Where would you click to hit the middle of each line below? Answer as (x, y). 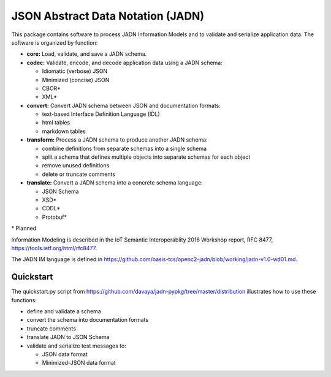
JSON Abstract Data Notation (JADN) (108, 16)
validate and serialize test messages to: (77, 346)
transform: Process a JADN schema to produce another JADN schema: (117, 140)
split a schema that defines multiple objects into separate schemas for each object (146, 157)
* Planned (24, 228)
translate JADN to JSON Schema (68, 337)
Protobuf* (55, 217)
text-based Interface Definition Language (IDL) (101, 114)
